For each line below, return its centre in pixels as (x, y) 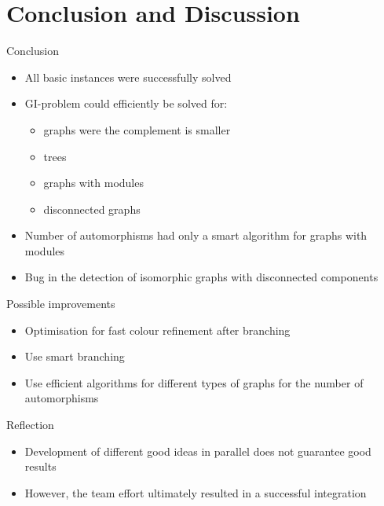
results (40, 466)
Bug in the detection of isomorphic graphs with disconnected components (201, 277)
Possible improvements (61, 304)
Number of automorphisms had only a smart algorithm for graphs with (196, 235)
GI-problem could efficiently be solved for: (126, 103)
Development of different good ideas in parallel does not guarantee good (198, 451)
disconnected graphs (92, 209)
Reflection (30, 425)
